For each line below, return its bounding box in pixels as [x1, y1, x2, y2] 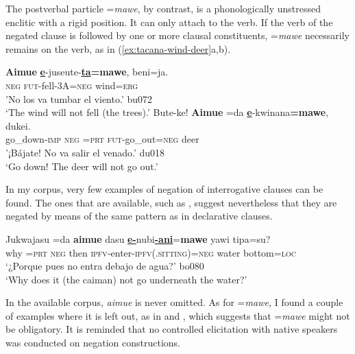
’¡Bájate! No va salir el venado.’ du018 [5, 145, 165, 159]
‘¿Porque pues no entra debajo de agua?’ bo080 [5, 259, 204, 273]
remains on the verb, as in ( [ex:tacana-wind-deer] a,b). [5, 41, 231, 56]
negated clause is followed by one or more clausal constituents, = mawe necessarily [5, 28, 350, 43]
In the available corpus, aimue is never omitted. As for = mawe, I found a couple [5, 295, 343, 309]
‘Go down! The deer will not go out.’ [5, 158, 158, 173]
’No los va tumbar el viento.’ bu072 [5, 91, 153, 106]
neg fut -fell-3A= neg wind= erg [5, 78, 138, 92]
